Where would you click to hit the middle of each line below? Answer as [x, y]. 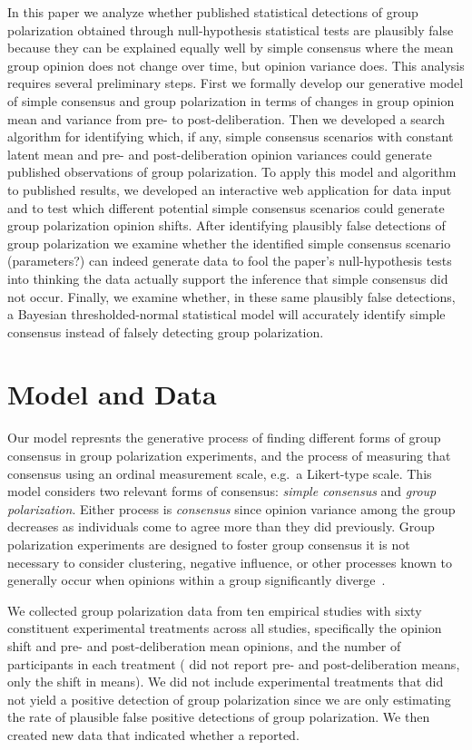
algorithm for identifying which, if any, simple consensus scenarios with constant [231, 136]
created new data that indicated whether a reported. [153, 734]
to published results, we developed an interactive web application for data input [230, 189]
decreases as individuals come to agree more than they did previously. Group [221, 526]
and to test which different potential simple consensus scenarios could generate [226, 207]
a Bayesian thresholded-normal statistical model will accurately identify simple [226, 314]
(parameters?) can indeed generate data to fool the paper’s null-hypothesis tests [230, 261]
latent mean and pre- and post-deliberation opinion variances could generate [220, 154]
